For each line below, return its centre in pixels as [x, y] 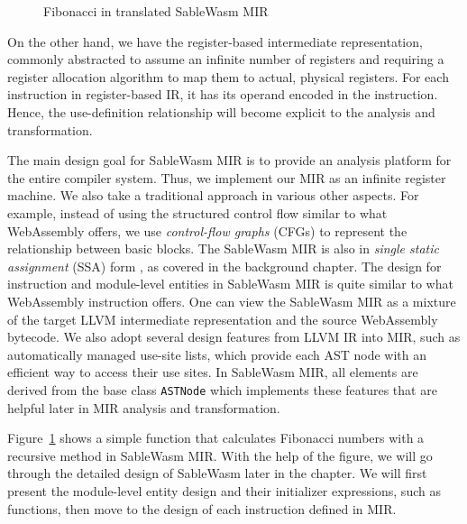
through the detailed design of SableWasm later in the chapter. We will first [217, 473]
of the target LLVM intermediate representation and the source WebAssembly [223, 319]
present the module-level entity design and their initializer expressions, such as [224, 490]
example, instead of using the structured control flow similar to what [197, 212]
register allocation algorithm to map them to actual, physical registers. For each [228, 76]
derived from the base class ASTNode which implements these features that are [222, 389]
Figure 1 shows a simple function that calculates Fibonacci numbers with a [216, 438]
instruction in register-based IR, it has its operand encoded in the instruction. [223, 94]
